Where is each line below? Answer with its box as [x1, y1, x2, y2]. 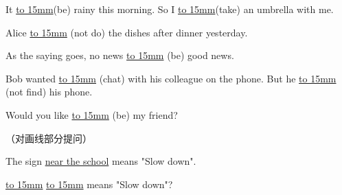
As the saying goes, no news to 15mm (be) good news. [5, 48, 234, 62]
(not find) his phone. [5, 84, 93, 99]
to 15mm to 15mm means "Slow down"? [5, 176, 173, 191]
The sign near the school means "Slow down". [5, 154, 196, 168]
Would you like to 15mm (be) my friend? [5, 107, 178, 122]
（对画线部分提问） [5, 130, 92, 145]
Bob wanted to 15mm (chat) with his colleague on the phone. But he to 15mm [5, 71, 337, 85]
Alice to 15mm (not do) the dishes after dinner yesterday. [5, 25, 248, 39]
